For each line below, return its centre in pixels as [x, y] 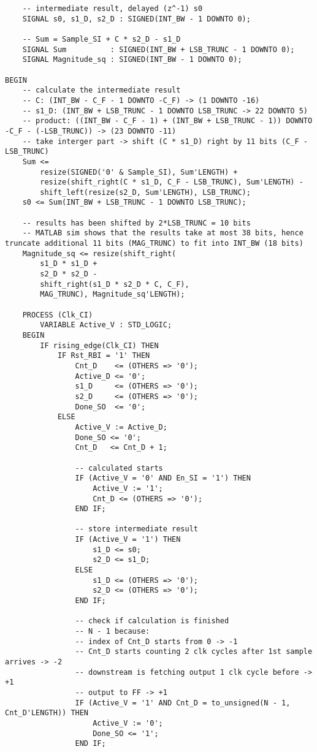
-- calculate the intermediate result [101, 90]
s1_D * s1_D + [69, 264]
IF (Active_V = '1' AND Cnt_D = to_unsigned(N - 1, [183, 703]
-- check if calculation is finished [152, 621]
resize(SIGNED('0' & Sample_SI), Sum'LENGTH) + [139, 172]
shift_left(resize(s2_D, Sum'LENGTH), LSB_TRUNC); [145, 192]
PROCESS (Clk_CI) [58, 315]
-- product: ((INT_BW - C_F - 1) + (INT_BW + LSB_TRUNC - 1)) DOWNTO [167, 121]
